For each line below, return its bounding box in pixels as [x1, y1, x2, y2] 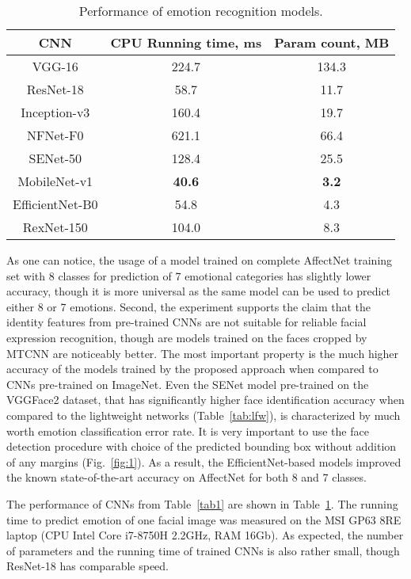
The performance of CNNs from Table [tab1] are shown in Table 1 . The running [6, 495, 398, 512]
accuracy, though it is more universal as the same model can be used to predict [6, 283, 391, 299]
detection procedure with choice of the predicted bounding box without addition [6, 438, 397, 455]
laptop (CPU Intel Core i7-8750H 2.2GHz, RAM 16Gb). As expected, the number [6, 527, 404, 543]
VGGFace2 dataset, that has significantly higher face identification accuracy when [6, 391, 405, 408]
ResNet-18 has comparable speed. [6, 558, 169, 574]
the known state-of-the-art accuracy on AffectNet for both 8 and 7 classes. [6, 469, 367, 486]
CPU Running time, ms [110, 33, 262, 51]
